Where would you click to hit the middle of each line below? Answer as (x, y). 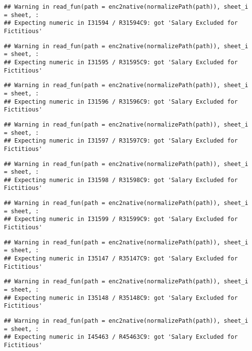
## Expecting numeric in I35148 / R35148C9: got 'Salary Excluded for (121, 298)
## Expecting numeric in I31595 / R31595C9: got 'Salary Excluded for (121, 62)
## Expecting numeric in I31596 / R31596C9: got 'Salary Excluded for (121, 102)
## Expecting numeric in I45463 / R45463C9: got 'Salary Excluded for (121, 337)
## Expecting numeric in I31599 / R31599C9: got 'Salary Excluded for (121, 219)
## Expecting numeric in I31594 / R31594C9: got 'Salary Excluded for (121, 23)
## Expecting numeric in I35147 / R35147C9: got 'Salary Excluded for (121, 259)
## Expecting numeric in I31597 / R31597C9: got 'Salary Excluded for (121, 141)
